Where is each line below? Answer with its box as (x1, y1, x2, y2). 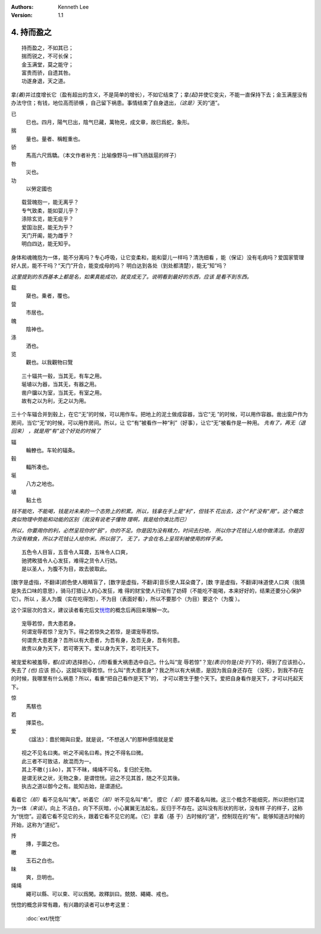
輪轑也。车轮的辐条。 (26, 446, 78, 454)
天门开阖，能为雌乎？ (21, 232, 74, 239)
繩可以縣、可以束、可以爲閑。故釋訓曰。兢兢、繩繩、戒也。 (26, 890, 172, 897)
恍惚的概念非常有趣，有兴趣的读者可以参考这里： (11, 901, 131, 908)
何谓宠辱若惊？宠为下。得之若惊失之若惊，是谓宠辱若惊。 (21, 628, 162, 636)
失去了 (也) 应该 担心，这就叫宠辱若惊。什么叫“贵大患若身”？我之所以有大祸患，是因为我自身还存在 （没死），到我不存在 (11, 666, 304, 674)
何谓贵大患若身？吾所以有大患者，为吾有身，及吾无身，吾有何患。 (21, 637, 183, 643)
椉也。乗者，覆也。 (26, 292, 73, 300)
